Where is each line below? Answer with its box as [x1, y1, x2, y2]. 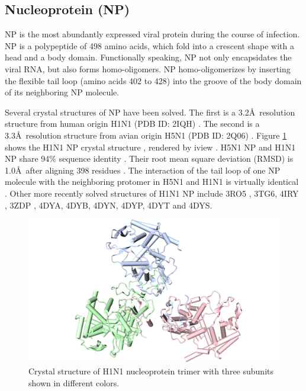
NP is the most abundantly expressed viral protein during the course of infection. [5, 28, 300, 40]
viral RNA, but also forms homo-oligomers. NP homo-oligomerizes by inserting [5, 62, 291, 75]
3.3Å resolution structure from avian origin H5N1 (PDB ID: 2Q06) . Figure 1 [5, 129, 287, 141]
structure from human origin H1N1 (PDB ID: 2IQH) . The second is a [5, 117, 260, 130]
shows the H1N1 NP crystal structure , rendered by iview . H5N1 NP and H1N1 [5, 140, 296, 153]
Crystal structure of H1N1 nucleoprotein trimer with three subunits [28, 364, 273, 377]
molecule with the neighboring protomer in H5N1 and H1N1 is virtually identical [5, 175, 299, 188]
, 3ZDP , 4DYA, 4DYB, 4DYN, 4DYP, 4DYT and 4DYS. [5, 198, 212, 211]
